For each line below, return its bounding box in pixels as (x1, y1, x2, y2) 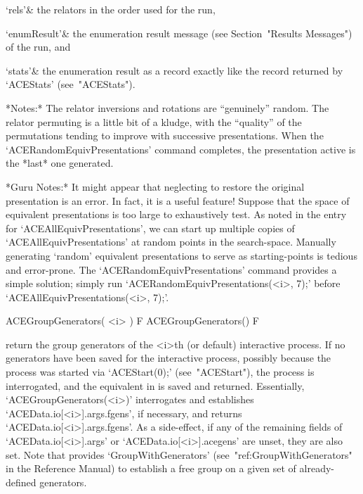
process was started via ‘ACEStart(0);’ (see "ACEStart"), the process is (6, 365, 315, 379)
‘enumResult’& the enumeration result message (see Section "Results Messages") (6, 25, 352, 40)
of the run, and (6, 39, 71, 54)
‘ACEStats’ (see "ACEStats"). (6, 77, 136, 91)
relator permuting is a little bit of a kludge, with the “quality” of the (6, 114, 302, 129)
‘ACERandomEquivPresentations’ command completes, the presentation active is (6, 141, 356, 156)
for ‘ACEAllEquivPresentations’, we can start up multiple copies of (6, 220, 295, 235)
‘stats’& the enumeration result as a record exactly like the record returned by (6, 63, 343, 77)
